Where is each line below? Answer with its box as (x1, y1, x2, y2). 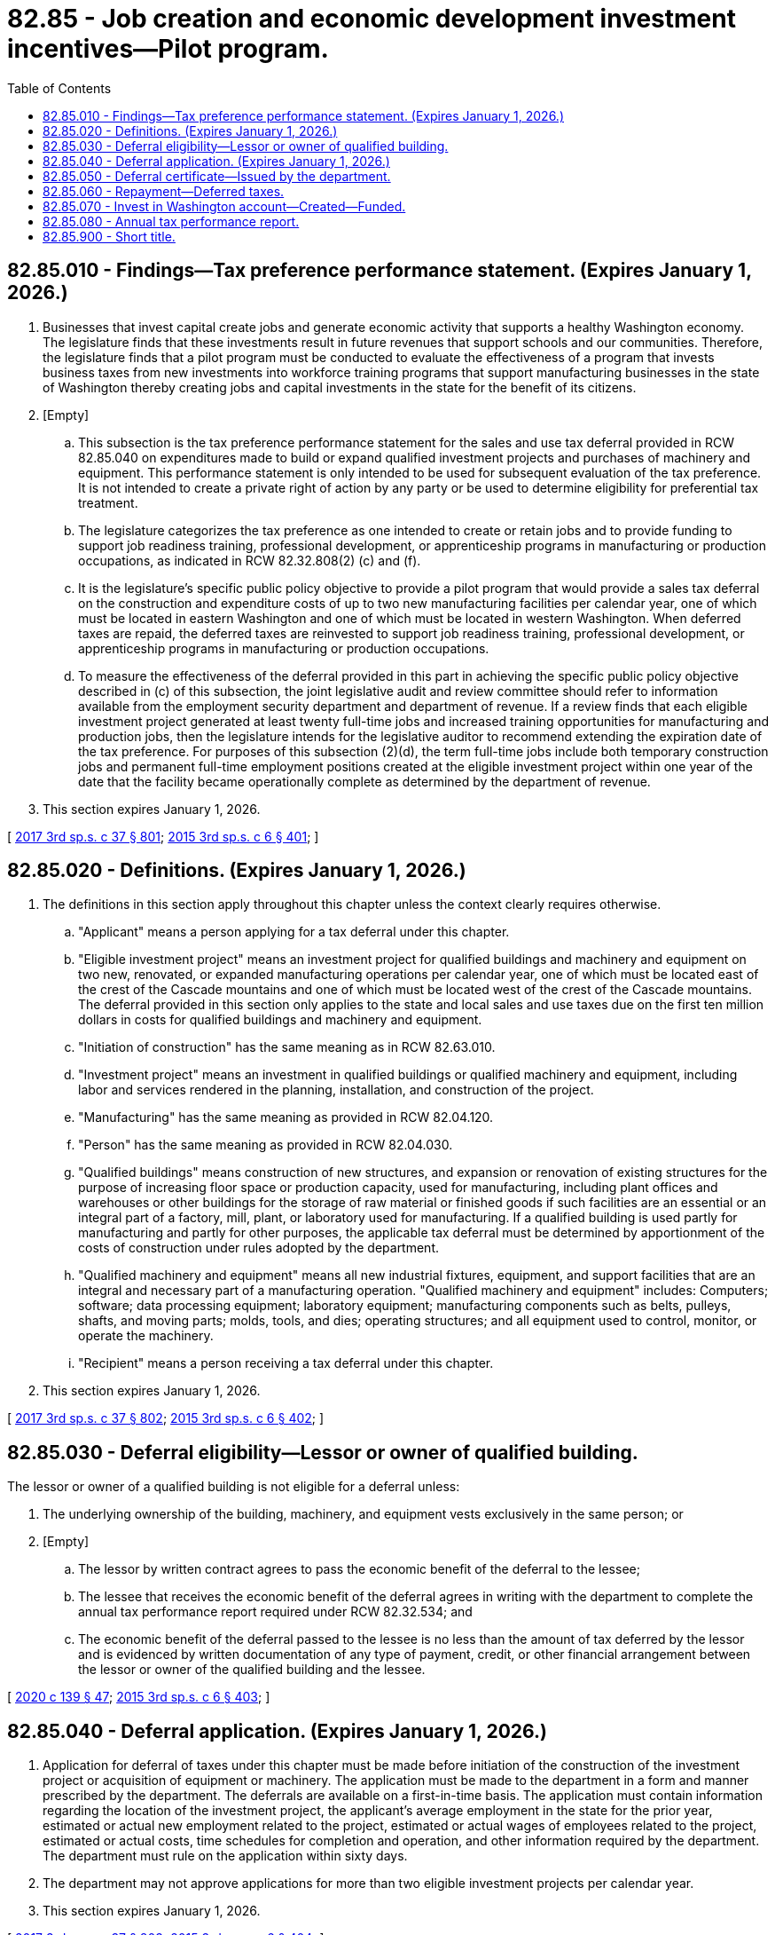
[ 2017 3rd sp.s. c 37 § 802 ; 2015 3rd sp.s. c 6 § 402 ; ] (7, 1410, 325, 1426)
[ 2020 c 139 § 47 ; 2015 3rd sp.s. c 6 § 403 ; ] (7, 1689, 270, 1705)
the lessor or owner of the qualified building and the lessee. (78, 1662, 426, 1678)
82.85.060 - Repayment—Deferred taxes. (43, 183, 285, 199)
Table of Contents (7, 80, 112, 96)
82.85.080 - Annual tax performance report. (43, 213, 300, 229)
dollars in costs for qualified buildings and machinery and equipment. (78, 1012, 482, 1028)
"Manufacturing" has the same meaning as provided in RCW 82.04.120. (78, 1110, 494, 1125)
